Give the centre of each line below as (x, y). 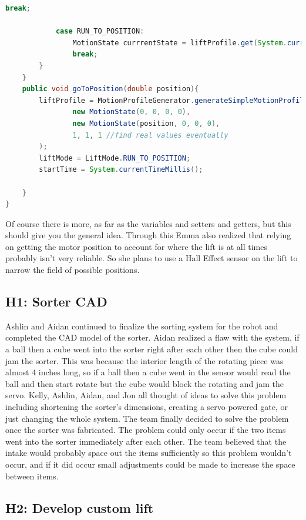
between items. (32, 476)
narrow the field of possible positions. (73, 270)
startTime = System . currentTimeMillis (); (121, 170)
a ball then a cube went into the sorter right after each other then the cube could (152, 349)
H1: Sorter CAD (56, 301)
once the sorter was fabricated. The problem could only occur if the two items (146, 430)
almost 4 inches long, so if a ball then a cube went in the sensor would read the (148, 372)
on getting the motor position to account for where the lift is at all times (136, 246)
